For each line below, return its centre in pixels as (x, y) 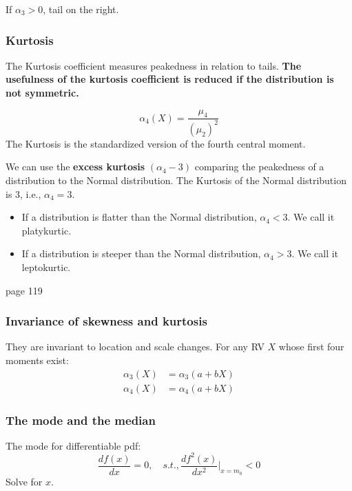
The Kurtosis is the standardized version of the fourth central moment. (156, 143)
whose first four (311, 347)
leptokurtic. (46, 267)
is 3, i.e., (23, 193)
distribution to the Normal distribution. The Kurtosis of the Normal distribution (176, 180)
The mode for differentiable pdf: (73, 445)
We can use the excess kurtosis (75, 167)
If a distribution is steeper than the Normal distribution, (141, 253)
